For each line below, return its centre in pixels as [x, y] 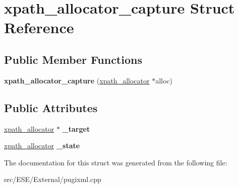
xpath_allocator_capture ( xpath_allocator [77, 80]
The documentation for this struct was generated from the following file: [116, 162]
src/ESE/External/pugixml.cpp [53, 179]
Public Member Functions [73, 59]
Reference [39, 27]
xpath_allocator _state [42, 146]
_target [76, 128]
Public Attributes [51, 107]
